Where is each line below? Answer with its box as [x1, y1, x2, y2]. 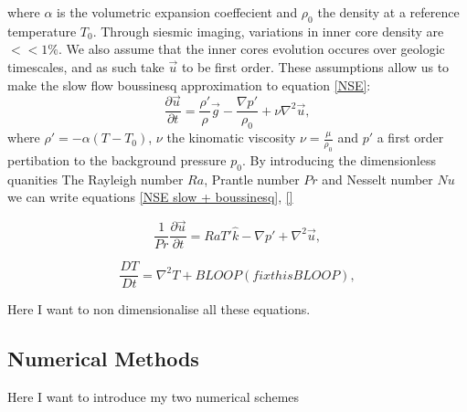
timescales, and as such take [7, 57, 165, 76]
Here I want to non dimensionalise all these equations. [7, 300, 311, 319]
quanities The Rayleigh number [7, 169, 184, 188]
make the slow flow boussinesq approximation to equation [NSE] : [7, 75, 371, 94]
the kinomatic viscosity [166, 128, 296, 147]
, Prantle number [204, 169, 300, 188]
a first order [377, 128, 444, 147]
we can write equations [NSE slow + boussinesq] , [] [7, 187, 293, 206]
